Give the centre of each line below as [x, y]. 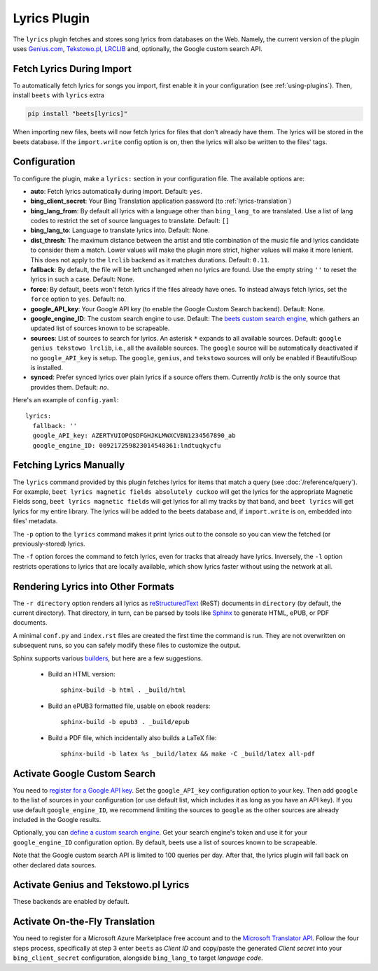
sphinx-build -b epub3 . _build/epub [125, 722]
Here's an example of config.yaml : [66, 400]
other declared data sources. [55, 865]
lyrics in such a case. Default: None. [83, 279]
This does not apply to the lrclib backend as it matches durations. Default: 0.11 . [150, 260]
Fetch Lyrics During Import [72, 69]
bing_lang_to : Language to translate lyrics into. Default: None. [120, 230]
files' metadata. [35, 521]
